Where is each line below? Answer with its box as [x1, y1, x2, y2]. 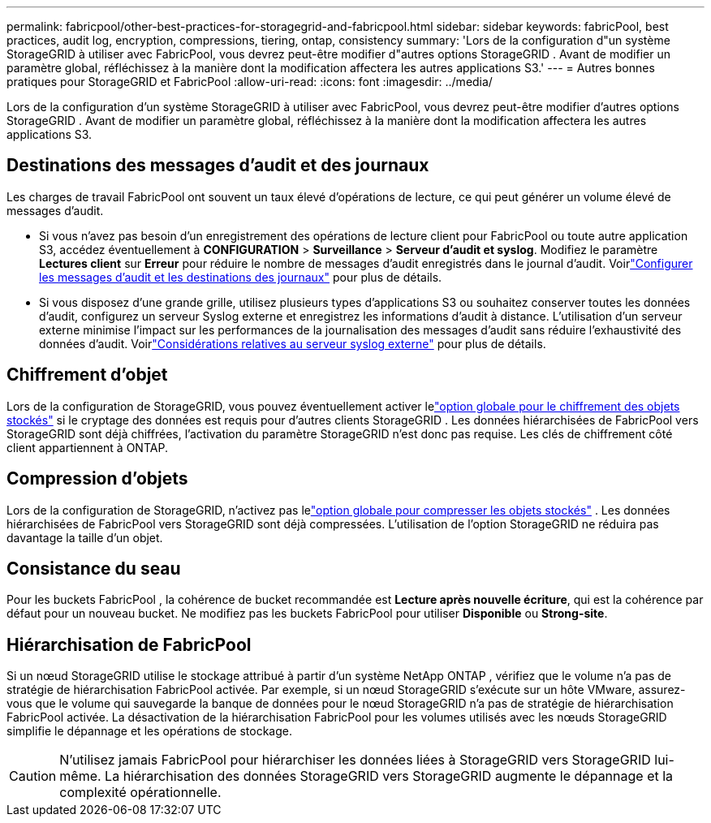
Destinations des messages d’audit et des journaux [6, 155, 429, 176]
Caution [9, 768, 57, 785]
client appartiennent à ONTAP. [6, 440, 168, 455]
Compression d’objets [6, 468, 188, 489]
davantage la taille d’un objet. [6, 530, 163, 545]
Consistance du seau [6, 558, 181, 579]
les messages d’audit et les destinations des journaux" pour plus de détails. [39, 269, 442, 284]
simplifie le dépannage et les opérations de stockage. [6, 724, 292, 739]
